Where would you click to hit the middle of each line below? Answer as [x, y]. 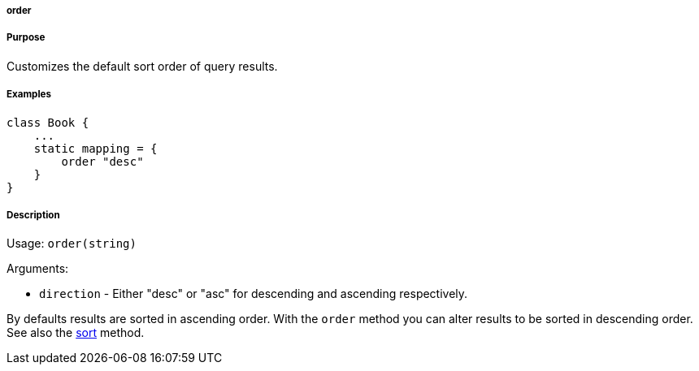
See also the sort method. [76, 333]
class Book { [48, 122]
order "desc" [102, 161]
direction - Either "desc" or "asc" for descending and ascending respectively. [254, 294]
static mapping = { [96, 148]
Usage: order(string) [72, 244]
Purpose [26, 38]
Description [33, 215]
